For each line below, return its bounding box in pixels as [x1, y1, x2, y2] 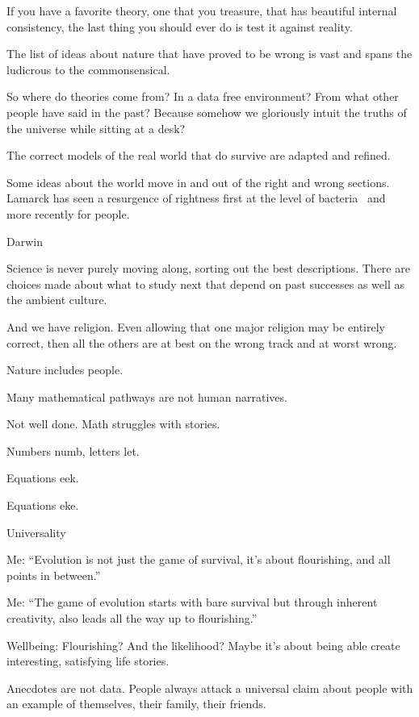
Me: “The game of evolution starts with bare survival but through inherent [6, 594, 378, 611]
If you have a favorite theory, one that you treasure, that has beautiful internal [6, 2, 397, 19]
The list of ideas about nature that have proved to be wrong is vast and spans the [6, 45, 413, 62]
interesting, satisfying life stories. [6, 652, 170, 669]
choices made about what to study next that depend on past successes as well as [6, 275, 404, 292]
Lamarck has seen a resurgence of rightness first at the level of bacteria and [6, 190, 386, 206]
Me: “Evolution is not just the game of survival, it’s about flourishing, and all [6, 551, 391, 568]
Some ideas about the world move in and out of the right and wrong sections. [6, 173, 390, 190]
